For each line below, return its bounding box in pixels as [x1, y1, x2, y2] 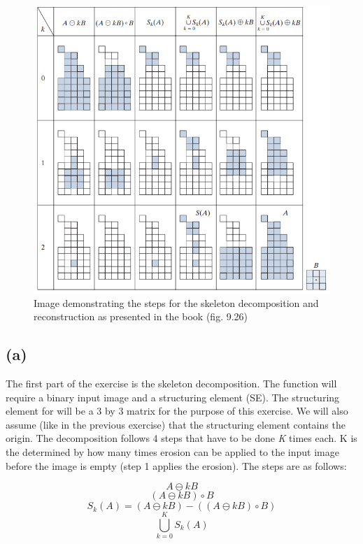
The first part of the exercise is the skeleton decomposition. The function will [6, 376, 337, 391]
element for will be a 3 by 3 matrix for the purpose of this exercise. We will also [6, 403, 348, 418]
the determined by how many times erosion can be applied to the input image [6, 445, 339, 459]
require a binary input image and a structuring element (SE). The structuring [6, 389, 340, 404]
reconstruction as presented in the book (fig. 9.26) [34, 309, 248, 324]
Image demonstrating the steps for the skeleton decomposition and [34, 295, 319, 310]
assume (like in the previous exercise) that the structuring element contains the [6, 417, 346, 431]
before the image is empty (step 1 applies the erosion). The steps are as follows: [6, 458, 347, 473]
